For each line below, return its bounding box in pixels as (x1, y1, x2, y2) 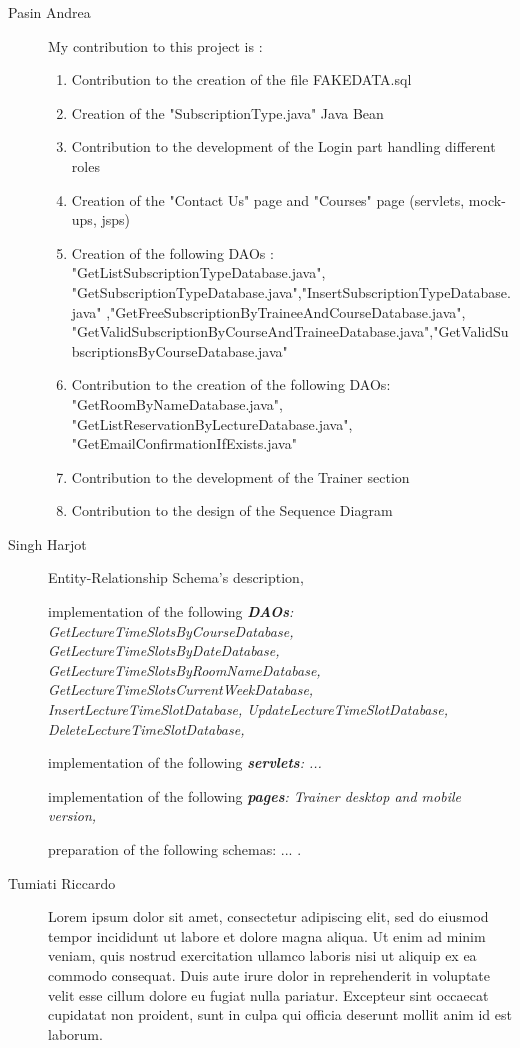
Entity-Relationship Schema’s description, (48, 567, 304, 588)
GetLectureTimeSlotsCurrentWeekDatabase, (48, 679, 314, 700)
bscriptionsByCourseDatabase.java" (71, 340, 288, 361)
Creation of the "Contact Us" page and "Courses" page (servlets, (71, 189, 465, 210)
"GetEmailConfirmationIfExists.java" (71, 433, 297, 454)
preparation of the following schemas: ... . (48, 839, 302, 859)
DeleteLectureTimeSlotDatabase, (48, 718, 245, 739)
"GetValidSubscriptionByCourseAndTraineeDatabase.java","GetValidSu (71, 321, 509, 342)
